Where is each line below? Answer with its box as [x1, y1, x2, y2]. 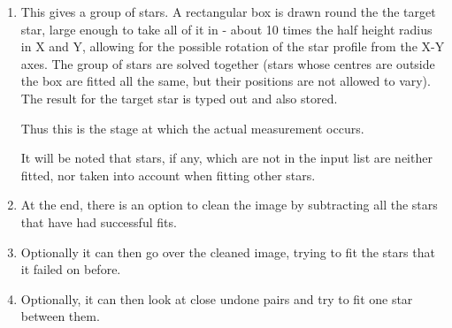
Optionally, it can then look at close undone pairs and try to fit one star [20, 289, 413, 308]
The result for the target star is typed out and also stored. [20, 88, 338, 107]
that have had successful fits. [20, 212, 177, 231]
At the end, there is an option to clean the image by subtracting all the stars [20, 195, 438, 214]
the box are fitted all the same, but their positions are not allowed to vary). [20, 72, 431, 90]
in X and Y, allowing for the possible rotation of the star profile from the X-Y [20, 37, 445, 56]
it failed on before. [20, 260, 121, 278]
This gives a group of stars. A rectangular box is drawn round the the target [20, 3, 436, 20]
